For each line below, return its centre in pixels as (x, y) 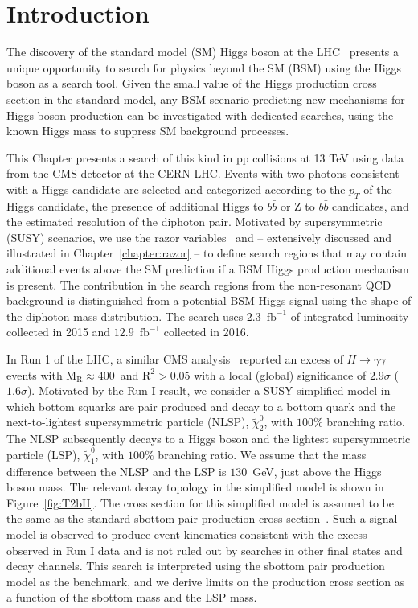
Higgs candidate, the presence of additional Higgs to (135, 205)
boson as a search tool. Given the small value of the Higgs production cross (192, 83)
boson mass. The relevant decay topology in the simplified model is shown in (195, 487)
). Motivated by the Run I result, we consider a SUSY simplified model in (209, 390)
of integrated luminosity (350, 316)
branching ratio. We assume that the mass (262, 454)
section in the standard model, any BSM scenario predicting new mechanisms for (206, 99)
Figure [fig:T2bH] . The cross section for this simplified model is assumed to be (200, 502)
